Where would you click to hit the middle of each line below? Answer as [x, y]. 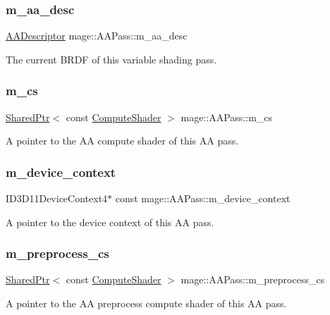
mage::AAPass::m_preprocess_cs [253, 279]
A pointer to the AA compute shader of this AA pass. [122, 141]
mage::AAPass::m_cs [227, 117]
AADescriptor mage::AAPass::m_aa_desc [97, 36]
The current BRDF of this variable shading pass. [111, 59]
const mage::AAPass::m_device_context [203, 198]
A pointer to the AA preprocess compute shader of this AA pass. [146, 303]
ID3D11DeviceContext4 [57, 198]
